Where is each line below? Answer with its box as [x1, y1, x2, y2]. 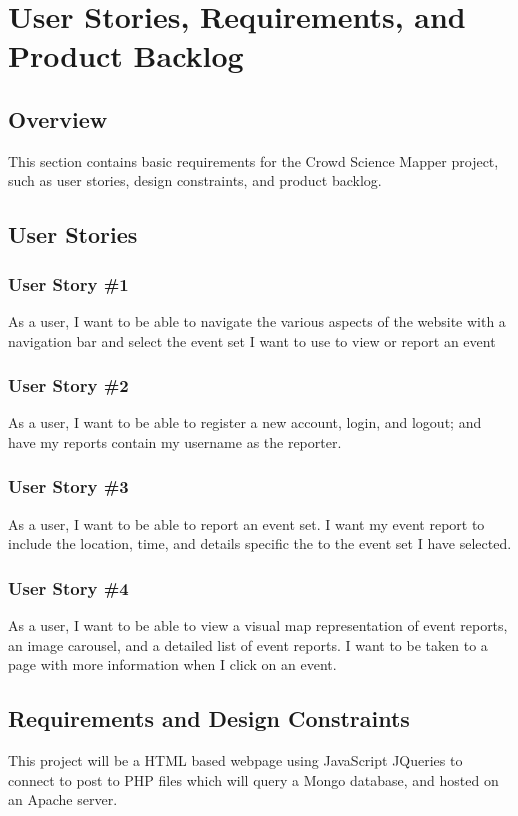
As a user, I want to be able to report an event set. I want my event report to [8, 513, 485, 534]
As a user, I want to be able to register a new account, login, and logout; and [8, 412, 482, 433]
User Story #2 [8, 373, 129, 398]
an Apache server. [8, 789, 118, 810]
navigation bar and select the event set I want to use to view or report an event [8, 330, 496, 351]
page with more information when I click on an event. [8, 654, 337, 675]
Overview [8, 103, 108, 134]
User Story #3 [8, 474, 129, 499]
